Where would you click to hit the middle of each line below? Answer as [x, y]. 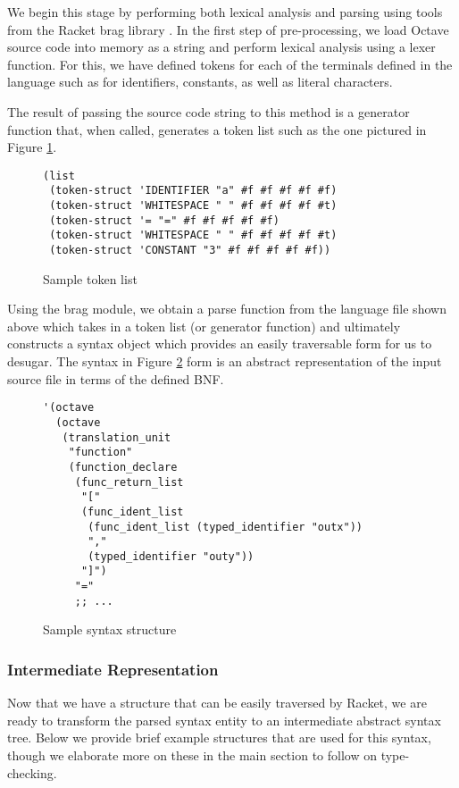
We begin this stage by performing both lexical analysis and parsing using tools [225, 12]
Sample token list [90, 278]
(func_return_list [129, 482]
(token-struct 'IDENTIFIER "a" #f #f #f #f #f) [193, 191]
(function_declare [123, 467]
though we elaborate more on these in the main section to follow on [192, 755]
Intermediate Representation [113, 669]
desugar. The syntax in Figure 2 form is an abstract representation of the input [225, 361]
